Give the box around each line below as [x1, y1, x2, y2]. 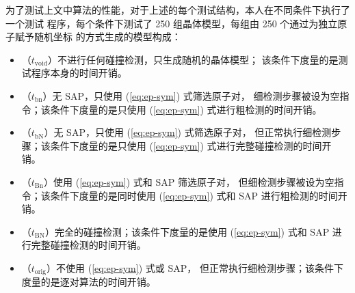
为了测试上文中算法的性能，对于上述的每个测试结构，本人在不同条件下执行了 [5, 3, 350, 16]
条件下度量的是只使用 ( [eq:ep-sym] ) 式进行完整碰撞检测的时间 [50, 138, 322, 152]
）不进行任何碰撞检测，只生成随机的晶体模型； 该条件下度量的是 [47, 52, 339, 66]
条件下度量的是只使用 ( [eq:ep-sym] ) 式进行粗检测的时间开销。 [50, 102, 322, 116]
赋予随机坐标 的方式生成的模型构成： [14, 29, 181, 44]
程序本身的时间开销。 [31, 66, 127, 80]
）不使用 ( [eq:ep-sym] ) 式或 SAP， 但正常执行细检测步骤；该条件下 [47, 260, 343, 275]
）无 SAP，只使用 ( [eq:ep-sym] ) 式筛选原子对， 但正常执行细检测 [44, 125, 332, 139]
